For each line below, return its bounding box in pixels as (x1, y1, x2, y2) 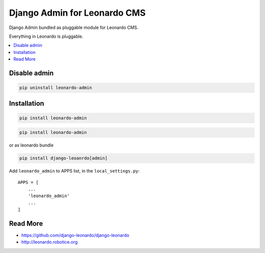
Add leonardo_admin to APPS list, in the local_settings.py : (9, 168, 140, 174)
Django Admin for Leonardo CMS (9, 7, 146, 18)
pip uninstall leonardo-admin (19, 85, 92, 91)
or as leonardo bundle (9, 142, 54, 148)
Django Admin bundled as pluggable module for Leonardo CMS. (9, 25, 138, 30)
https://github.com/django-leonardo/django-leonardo (21, 232, 130, 238)
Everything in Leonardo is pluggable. (9, 33, 83, 39)
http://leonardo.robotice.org (21, 239, 78, 245)
